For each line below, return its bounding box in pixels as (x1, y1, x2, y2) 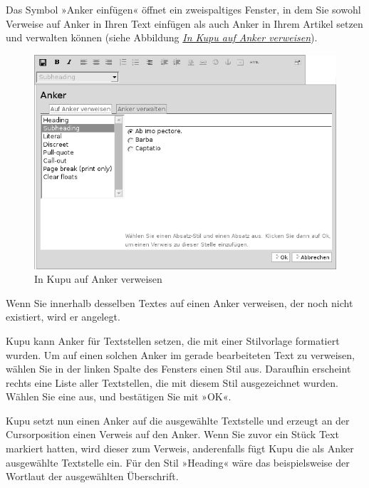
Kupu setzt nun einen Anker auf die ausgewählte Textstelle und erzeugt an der (6, 412, 350, 427)
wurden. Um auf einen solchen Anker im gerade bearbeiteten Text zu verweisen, (6, 347, 355, 362)
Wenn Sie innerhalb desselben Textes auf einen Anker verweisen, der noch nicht (6, 295, 353, 310)
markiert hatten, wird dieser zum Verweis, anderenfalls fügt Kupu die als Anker (6, 441, 354, 456)
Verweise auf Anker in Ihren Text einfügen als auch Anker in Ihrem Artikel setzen (6, 16, 363, 31)
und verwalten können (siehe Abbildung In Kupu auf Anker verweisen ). (6, 30, 318, 45)
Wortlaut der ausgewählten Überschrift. (6, 469, 179, 484)
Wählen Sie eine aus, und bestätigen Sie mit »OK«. (6, 389, 232, 404)
